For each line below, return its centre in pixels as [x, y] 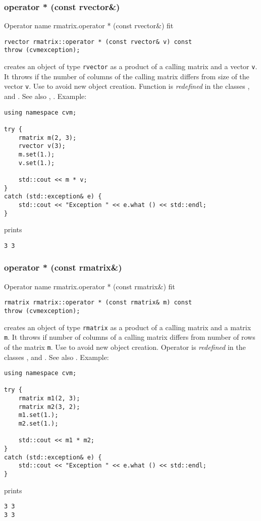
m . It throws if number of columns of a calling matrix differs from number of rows [130, 337]
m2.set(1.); [38, 424]
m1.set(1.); [38, 415]
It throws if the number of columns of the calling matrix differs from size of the [127, 76]
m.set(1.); [37, 154]
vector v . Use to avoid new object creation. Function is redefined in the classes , [127, 86]
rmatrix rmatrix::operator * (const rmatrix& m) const [98, 303]
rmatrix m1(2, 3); [49, 399]
